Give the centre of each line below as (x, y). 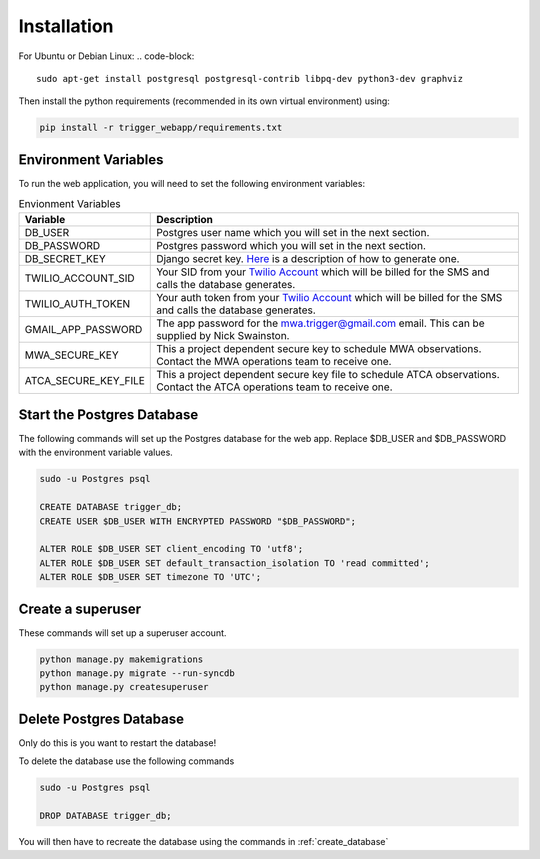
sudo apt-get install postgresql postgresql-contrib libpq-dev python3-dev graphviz (250, 78)
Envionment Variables (69, 204)
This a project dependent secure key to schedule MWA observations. (319, 348)
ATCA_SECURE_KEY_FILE (84, 380)
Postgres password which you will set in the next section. (291, 245)
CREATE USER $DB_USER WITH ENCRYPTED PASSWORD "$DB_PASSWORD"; (198, 521)
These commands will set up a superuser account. (122, 632)
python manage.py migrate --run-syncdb (137, 673)
